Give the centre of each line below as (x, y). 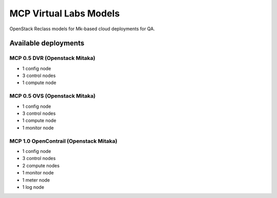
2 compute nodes (41, 165)
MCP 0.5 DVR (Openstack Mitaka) (52, 58)
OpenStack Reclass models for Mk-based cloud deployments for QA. (82, 29)
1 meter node (36, 180)
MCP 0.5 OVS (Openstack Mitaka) (53, 96)
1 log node (33, 187)
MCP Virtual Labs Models (65, 13)
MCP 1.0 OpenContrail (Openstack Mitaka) (63, 141)
